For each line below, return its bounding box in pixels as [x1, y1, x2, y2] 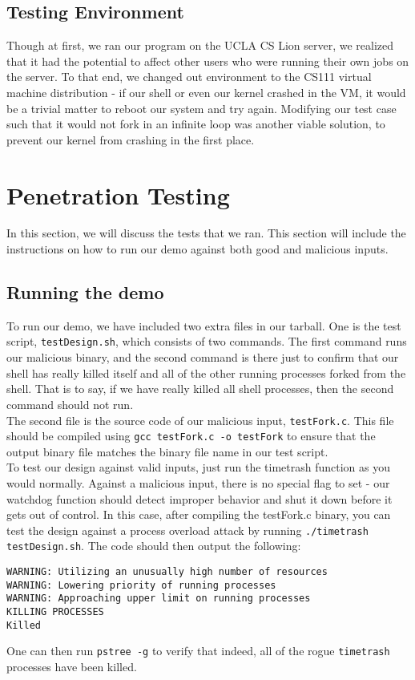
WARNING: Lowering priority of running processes [6, 579, 276, 591]
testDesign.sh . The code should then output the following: [6, 537, 301, 554]
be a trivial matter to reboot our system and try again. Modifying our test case [6, 99, 397, 116]
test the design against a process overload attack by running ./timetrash [6, 521, 369, 538]
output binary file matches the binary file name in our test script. [6, 443, 328, 459]
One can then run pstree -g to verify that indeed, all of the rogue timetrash [6, 642, 390, 659]
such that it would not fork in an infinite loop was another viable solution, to [6, 115, 385, 132]
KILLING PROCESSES [6, 606, 104, 618]
